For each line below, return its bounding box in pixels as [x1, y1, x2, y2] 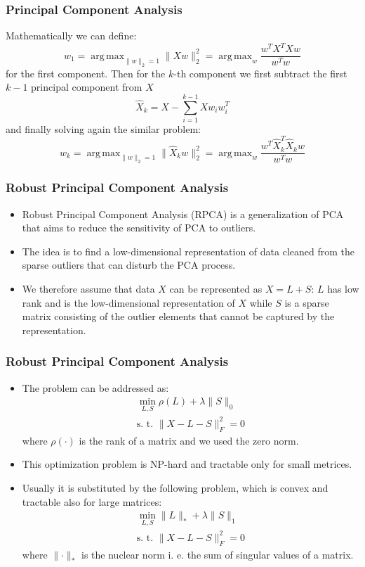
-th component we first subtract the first [173, 65, 347, 80]
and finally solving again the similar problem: [6, 121, 201, 136]
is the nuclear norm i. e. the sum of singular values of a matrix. [81, 547, 354, 561]
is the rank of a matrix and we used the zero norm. [79, 433, 299, 447]
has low [327, 281, 359, 295]
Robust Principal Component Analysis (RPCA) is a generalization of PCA [22, 206, 344, 221]
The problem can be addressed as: [22, 380, 169, 395]
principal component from [31, 79, 142, 94]
